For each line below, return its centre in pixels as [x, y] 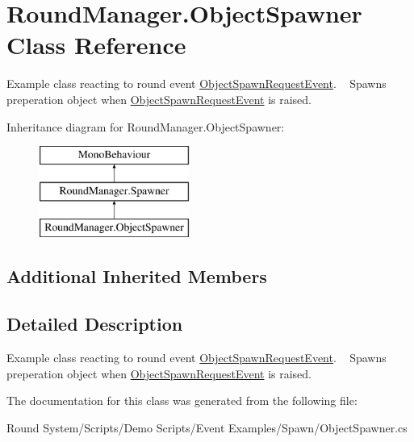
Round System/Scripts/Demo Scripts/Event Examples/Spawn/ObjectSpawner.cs [207, 427]
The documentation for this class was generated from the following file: [182, 400]
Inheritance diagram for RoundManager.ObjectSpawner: [146, 126]
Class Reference [96, 45]
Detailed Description [95, 324]
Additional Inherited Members [137, 276]
